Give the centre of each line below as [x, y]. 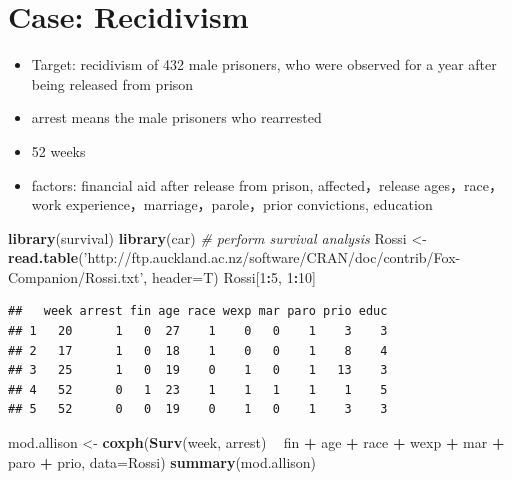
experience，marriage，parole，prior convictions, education [249, 204]
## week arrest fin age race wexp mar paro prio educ [198, 311]
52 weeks [58, 150]
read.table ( [46, 257]
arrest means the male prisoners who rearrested [176, 117]
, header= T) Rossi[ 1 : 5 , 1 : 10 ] [230, 276]
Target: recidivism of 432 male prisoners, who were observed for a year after [264, 64]
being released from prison [112, 83]
